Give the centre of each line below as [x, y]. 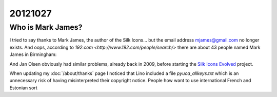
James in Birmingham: [33, 54]
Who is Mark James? [46, 27]
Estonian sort [24, 88]
